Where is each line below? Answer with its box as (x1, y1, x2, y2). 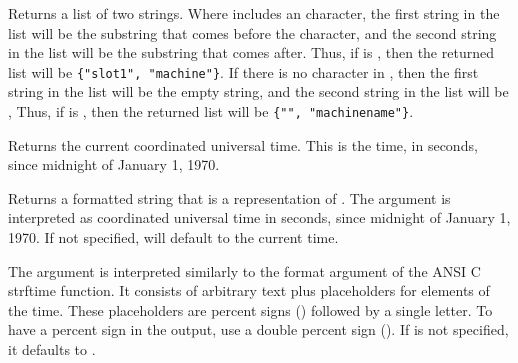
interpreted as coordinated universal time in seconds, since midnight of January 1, (8, 207, 511, 228)
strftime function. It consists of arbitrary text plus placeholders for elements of (8, 280, 490, 301)
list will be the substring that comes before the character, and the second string (8, 22, 497, 43)
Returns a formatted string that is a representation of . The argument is (8, 187, 451, 208)
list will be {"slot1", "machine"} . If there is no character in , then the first (8, 61, 479, 82)
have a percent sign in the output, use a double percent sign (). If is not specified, (8, 319, 509, 340)
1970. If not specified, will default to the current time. (8, 227, 339, 248)
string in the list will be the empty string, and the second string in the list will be (8, 81, 509, 102)
